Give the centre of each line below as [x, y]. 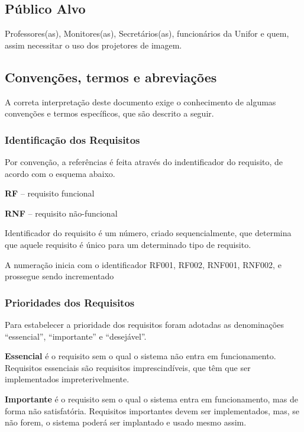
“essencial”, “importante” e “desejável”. [76, 336]
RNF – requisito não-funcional [61, 213]
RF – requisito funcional [50, 193]
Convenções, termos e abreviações [111, 77]
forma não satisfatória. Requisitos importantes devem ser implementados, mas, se [152, 410]
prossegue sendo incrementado [59, 276]
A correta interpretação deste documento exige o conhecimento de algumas [140, 101]
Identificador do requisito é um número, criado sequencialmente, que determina [148, 233]
